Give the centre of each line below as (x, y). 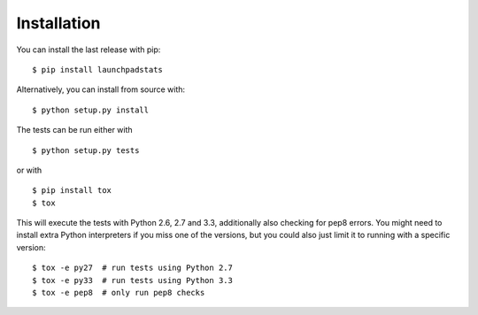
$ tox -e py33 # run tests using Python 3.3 (133, 280)
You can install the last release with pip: (89, 50)
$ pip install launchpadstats (98, 69)
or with (29, 170)
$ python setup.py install (91, 110)
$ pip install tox (72, 191)
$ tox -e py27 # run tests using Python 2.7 (133, 268)
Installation (58, 23)
